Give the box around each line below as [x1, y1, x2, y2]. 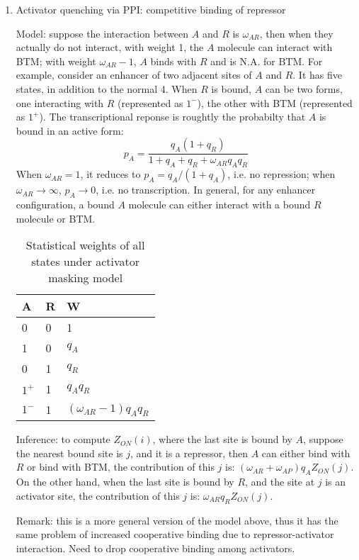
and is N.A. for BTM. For [210, 53, 323, 68]
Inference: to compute [16, 432, 110, 447]
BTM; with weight [16, 53, 96, 68]
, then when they [259, 26, 334, 40]
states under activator [31, 253, 140, 270]
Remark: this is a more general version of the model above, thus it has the [16, 513, 338, 527]
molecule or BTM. [16, 211, 96, 225]
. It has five [292, 67, 342, 82]
